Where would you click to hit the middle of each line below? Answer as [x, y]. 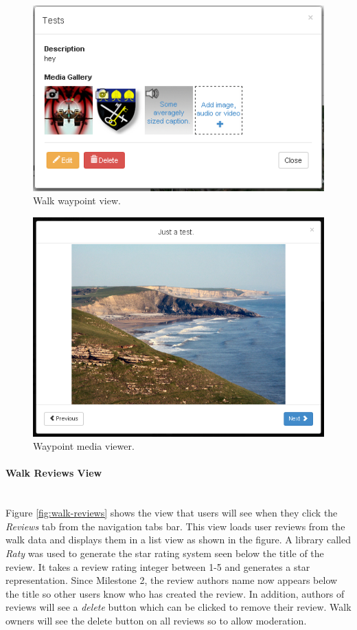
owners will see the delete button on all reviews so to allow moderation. [156, 621]
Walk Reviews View [54, 473]
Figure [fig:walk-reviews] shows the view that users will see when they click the [172, 513]
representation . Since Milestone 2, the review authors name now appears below [172, 580]
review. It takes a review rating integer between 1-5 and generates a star [158, 566]
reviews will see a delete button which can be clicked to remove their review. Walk [178, 607]
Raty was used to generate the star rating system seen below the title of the [165, 553]
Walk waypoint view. [77, 200]
